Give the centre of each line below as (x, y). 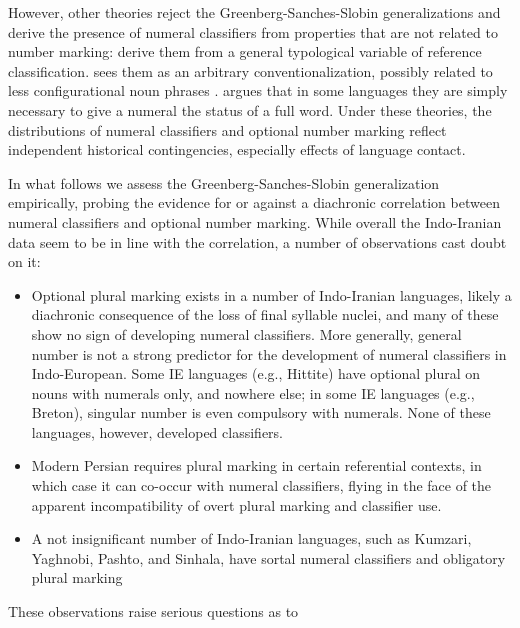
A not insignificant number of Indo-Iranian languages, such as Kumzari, (251, 538)
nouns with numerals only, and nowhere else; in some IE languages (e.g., (253, 392)
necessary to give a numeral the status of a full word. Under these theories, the (250, 109)
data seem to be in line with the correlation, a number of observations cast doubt (257, 241)
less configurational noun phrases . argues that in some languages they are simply (258, 90)
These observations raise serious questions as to (153, 611)
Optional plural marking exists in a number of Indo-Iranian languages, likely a (271, 294)
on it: (24, 261)
